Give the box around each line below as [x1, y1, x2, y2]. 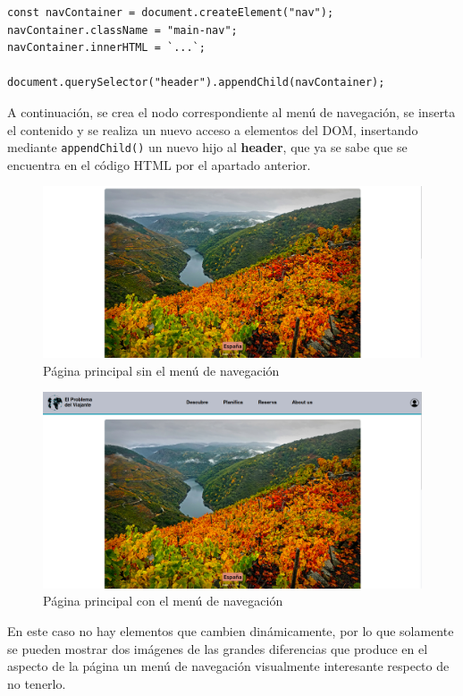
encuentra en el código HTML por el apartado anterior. [7, 155, 311, 174]
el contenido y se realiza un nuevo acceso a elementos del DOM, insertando [7, 120, 418, 139]
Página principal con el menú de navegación [43, 591, 283, 610]
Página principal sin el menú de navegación [43, 361, 280, 379]
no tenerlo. [7, 674, 66, 692]
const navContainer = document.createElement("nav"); [7, 6, 334, 19]
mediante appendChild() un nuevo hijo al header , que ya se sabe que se [7, 138, 408, 157]
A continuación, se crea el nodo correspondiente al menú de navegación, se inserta [7, 102, 456, 121]
